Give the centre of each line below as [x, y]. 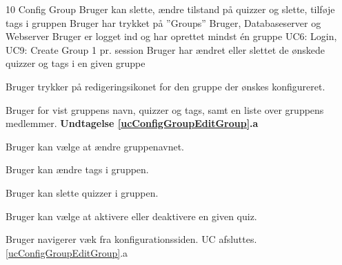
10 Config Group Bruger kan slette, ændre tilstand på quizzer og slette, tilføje [170, 9]
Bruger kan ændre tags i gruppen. [77, 169]
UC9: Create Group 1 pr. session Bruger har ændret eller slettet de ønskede [165, 49]
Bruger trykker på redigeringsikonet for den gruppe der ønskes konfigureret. [165, 86]
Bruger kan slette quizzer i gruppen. [82, 192]
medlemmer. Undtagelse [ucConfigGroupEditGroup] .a [132, 123]
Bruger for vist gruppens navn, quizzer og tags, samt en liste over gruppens [165, 109]
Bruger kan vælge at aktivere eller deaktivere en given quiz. [131, 216]
